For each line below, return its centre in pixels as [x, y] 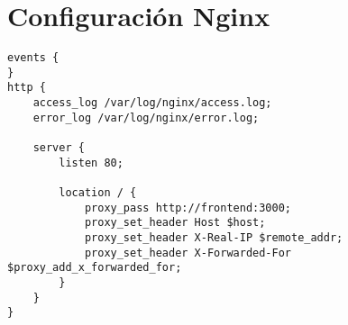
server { [59, 148]
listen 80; [91, 162]
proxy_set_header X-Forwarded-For [188, 253]
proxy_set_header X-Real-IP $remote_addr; [214, 238]
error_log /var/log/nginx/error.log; [146, 117]
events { [33, 58]
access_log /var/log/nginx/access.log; [152, 103]
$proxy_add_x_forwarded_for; [95, 268]
